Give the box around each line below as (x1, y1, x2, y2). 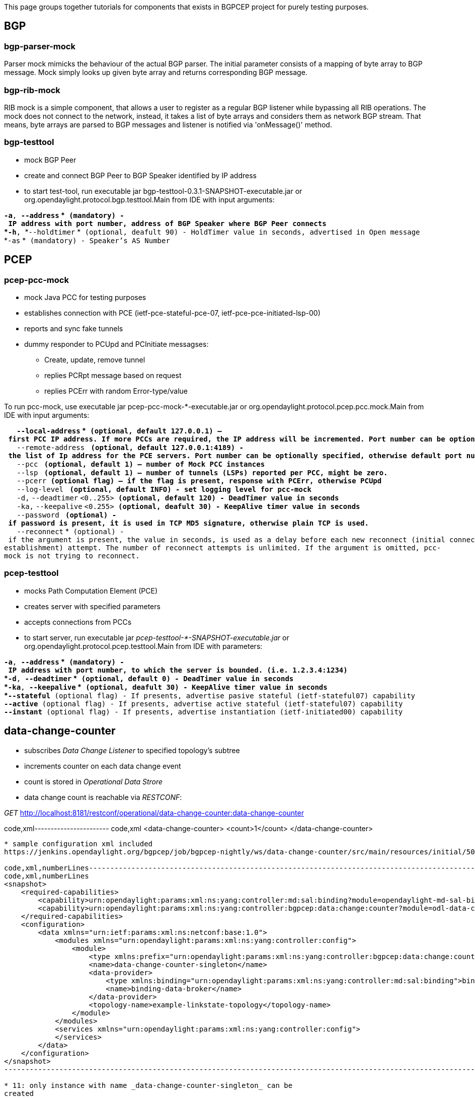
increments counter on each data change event (24, 761, 181, 770)
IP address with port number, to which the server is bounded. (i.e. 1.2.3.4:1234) (8, 666, 348, 674)
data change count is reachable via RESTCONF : (24, 792, 182, 801)
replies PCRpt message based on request (44, 371, 182, 380)
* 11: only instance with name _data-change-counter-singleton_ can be (4, 1081, 293, 1089)
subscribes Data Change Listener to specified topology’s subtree (24, 746, 240, 755)
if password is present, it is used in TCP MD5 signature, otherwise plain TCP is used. (8, 519, 369, 527)
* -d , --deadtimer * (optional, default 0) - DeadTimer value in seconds (4, 674, 294, 683)
